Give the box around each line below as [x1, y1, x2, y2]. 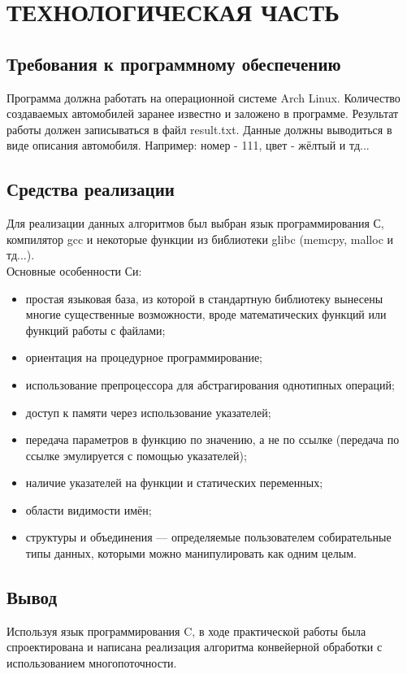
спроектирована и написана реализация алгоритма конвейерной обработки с [6, 638, 383, 655]
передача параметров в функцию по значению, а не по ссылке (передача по [25, 431, 400, 448]
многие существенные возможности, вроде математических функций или [25, 306, 387, 323]
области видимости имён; [25, 501, 152, 518]
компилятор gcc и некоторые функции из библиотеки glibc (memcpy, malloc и [6, 230, 394, 247]
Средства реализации [6, 176, 175, 202]
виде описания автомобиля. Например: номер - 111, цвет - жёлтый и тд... [6, 137, 370, 154]
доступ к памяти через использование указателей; [25, 403, 271, 420]
